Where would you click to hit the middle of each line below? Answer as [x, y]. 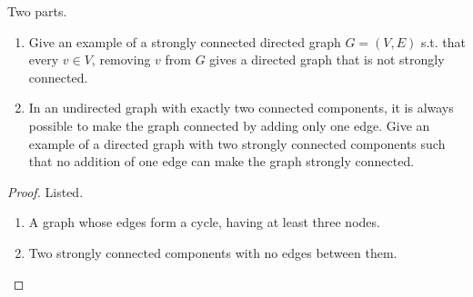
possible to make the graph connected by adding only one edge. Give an [229, 125]
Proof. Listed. [45, 191]
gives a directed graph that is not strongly [327, 59]
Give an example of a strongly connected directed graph [185, 41]
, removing [121, 59]
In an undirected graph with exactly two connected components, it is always [241, 108]
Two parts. [37, 11]
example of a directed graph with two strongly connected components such [237, 143]
